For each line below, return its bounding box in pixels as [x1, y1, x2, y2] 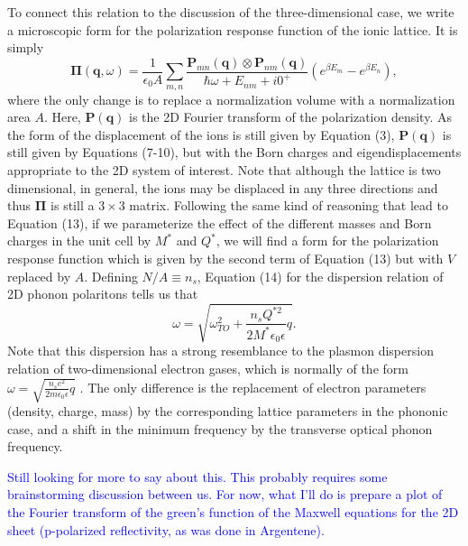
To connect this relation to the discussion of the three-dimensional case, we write [7, 3, 454, 21]
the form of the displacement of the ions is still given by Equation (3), [7, 125, 395, 143]
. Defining [84, 266, 138, 285]
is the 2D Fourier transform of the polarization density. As [129, 107, 452, 126]
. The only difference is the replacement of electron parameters [79, 377, 427, 396]
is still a [50, 196, 95, 215]
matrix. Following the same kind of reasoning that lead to [129, 196, 448, 215]
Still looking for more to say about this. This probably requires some [7, 467, 388, 486]
